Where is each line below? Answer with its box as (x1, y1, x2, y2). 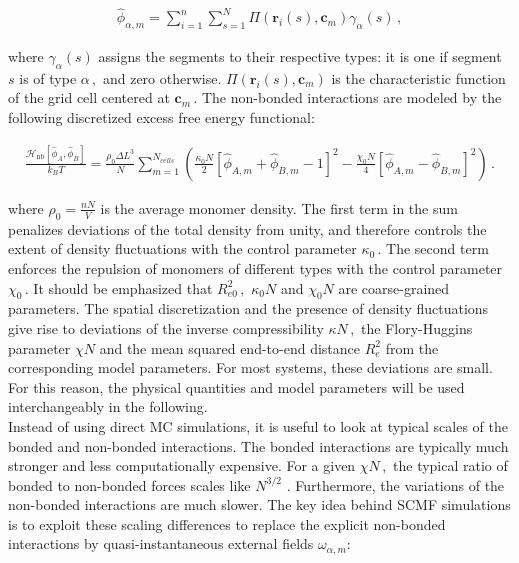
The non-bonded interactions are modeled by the (201, 87, 502, 108)
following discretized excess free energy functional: (8, 107, 315, 128)
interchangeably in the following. (8, 396, 208, 417)
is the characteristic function (331, 67, 506, 88)
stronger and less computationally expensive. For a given (8, 455, 356, 476)
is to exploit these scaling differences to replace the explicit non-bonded (8, 513, 446, 534)
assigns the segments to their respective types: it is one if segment (98, 46, 502, 67)
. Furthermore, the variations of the (286, 474, 505, 495)
